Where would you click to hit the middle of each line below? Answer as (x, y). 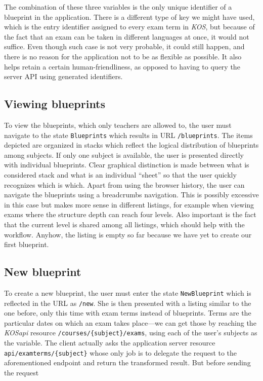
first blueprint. (27, 244)
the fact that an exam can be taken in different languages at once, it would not (127, 36)
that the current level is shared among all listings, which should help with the (124, 224)
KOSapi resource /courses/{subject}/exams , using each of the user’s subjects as (131, 333)
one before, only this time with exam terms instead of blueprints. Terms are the (128, 313)
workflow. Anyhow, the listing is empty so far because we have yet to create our (128, 234)
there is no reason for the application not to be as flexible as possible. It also (123, 56)
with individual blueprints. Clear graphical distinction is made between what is (127, 165)
